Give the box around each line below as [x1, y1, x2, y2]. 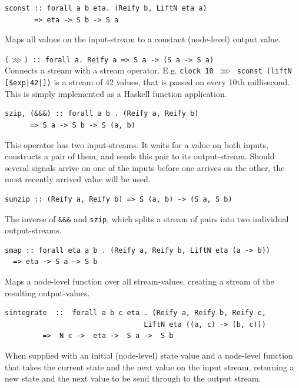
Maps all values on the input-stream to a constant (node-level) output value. [5, 33, 281, 45]
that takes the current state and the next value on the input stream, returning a [5, 360, 294, 373]
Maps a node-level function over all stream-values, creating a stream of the [5, 275, 274, 287]
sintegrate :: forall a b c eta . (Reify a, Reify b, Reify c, [5, 309, 266, 317]
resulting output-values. [5, 286, 90, 299]
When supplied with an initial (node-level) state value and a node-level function [5, 349, 293, 361]
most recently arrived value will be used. [5, 173, 151, 185]
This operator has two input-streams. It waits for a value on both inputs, [5, 138, 268, 150]
